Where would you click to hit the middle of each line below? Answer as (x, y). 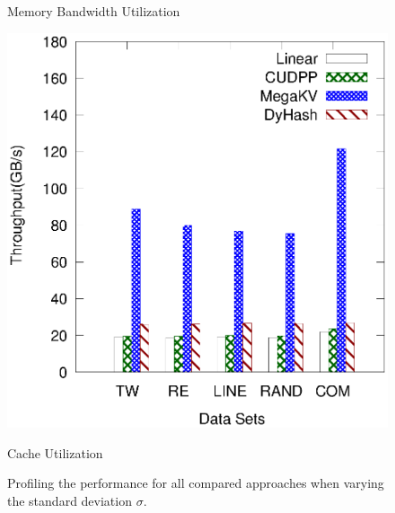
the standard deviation (70, 500)
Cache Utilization (55, 452)
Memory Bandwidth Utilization (94, 11)
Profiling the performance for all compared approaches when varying (196, 483)
